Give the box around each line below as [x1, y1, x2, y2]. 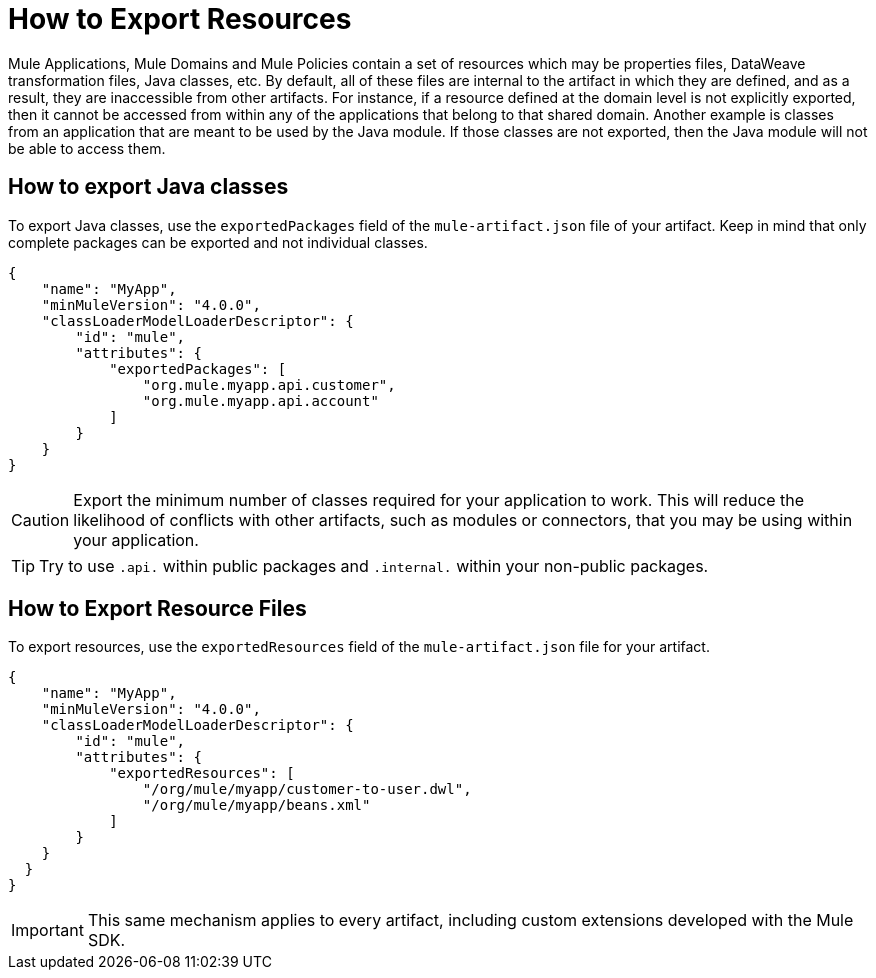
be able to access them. [8, 139, 166, 157]
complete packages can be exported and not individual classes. [8, 233, 428, 251]
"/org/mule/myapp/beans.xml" [142, 797, 371, 814]
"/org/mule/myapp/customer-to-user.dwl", [142, 781, 472, 798]
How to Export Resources [8, 2, 352, 36]
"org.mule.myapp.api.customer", [142, 376, 396, 393]
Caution [11, 509, 70, 530]
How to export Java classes [8, 174, 289, 200]
